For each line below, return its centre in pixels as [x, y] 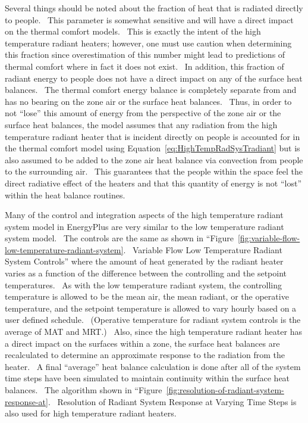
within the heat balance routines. [65, 195]
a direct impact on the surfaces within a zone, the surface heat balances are [142, 343]
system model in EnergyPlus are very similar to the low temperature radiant [144, 226]
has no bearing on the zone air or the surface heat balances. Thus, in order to [148, 101]
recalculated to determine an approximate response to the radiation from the [145, 355]
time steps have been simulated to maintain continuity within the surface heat [147, 378]
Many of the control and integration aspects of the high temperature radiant [144, 215]
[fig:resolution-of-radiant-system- [225, 390]
